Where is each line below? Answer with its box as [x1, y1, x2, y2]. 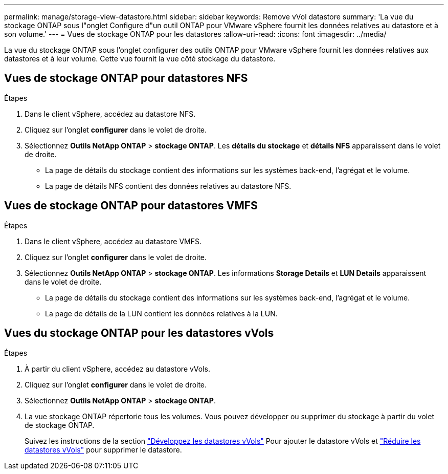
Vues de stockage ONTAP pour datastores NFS [4, 72, 248, 85]
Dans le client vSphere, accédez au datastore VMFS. [25, 236, 202, 246]
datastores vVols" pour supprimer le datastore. [25, 445, 182, 454]
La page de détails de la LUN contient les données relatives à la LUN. [45, 309, 278, 318]
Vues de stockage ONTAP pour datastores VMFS [4, 199, 258, 212]
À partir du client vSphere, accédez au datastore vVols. [25, 364, 211, 373]
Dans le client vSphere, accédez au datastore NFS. [25, 109, 196, 118]
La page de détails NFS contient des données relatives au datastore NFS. [45, 181, 292, 190]
